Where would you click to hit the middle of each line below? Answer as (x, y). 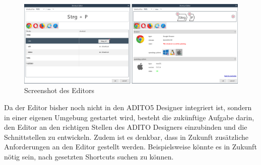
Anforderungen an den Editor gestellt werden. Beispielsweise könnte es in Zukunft (130, 147)
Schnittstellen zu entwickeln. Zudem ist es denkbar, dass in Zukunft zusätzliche (126, 137)
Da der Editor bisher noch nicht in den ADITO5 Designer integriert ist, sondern (128, 107)
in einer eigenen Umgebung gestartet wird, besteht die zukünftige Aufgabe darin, (129, 117)
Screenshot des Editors (59, 90)
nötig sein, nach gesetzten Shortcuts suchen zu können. (89, 156)
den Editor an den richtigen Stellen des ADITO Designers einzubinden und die (126, 127)
